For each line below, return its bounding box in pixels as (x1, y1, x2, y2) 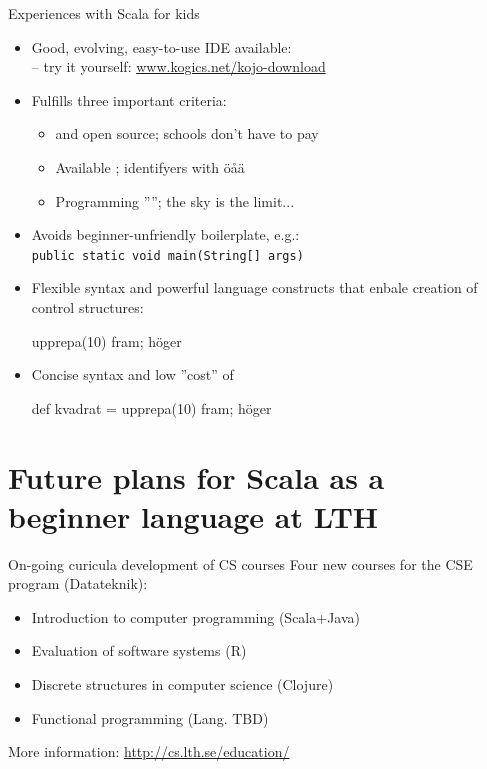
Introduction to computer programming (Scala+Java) (31, 606, 361, 627)
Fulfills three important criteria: (31, 89, 227, 110)
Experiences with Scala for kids (8, 3, 200, 23)
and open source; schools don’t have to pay (55, 123, 319, 144)
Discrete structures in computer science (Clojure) (31, 674, 334, 695)
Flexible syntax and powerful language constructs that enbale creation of (31, 277, 478, 298)
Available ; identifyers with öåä (55, 156, 245, 177)
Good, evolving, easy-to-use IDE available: (31, 36, 292, 57)
